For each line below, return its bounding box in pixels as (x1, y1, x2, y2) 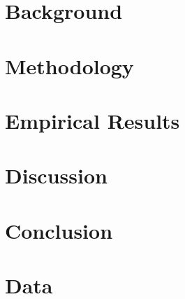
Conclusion (5, 216, 113, 244)
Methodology (5, 51, 134, 80)
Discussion (5, 161, 108, 190)
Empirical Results (5, 106, 180, 134)
